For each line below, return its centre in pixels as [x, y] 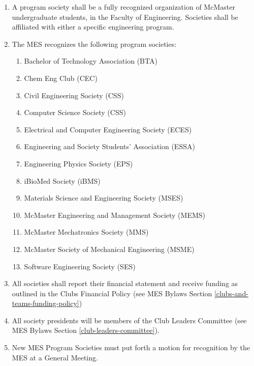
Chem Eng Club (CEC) [61, 78]
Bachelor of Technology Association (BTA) [91, 61]
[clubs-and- [231, 293]
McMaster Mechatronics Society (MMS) [86, 232]
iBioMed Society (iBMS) [62, 180]
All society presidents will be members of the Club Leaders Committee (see [129, 320]
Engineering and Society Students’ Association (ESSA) [109, 146]
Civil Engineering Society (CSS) [74, 95]
